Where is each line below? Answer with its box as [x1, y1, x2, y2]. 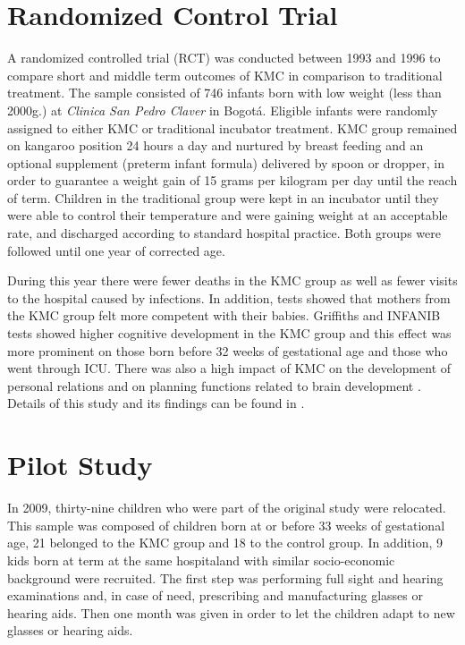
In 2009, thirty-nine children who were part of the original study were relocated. [7, 498, 446, 517]
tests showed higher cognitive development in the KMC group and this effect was [7, 324, 452, 343]
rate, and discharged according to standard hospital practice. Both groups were [7, 224, 441, 242]
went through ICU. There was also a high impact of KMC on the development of [7, 359, 452, 378]
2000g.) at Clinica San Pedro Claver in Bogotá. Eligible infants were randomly [7, 100, 438, 119]
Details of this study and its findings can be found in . [7, 394, 305, 412]
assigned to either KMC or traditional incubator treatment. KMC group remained [7, 118, 458, 137]
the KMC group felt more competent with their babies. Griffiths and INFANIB [7, 306, 441, 325]
